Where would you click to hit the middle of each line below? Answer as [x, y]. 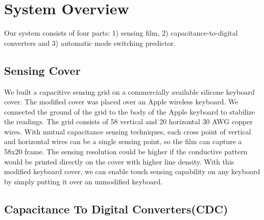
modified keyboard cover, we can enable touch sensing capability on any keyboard [132, 171]
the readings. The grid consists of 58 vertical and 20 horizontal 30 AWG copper [128, 121]
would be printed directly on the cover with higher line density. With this [119, 161]
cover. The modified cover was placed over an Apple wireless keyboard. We [121, 102]
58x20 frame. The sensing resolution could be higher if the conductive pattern [126, 152]
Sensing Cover [42, 70]
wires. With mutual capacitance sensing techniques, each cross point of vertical [128, 131]
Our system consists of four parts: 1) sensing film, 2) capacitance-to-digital [121, 33]
